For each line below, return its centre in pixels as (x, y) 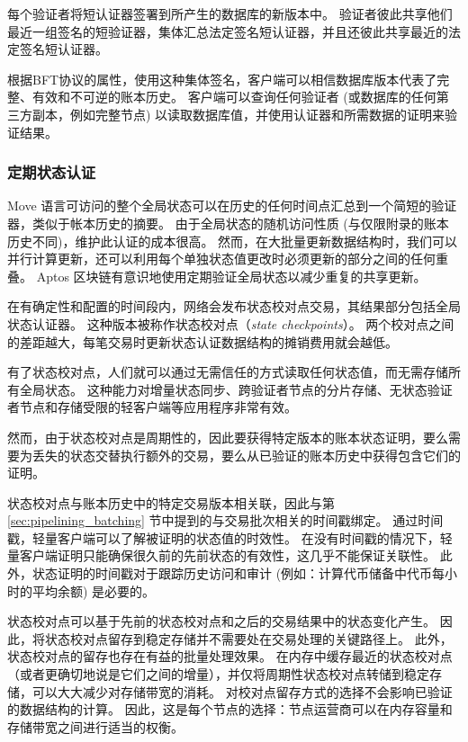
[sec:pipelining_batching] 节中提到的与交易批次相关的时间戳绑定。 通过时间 (225, 520)
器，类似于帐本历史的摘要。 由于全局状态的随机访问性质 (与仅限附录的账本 (228, 223)
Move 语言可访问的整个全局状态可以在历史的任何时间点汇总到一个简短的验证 (232, 206)
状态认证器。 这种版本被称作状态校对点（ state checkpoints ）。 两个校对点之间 (231, 323)
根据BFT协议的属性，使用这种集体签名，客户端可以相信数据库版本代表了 (222, 79)
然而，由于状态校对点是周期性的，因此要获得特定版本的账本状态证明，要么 (228, 437)
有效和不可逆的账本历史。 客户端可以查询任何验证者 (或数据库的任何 (234, 97)
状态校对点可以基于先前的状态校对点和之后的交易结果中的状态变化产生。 (221, 621)
